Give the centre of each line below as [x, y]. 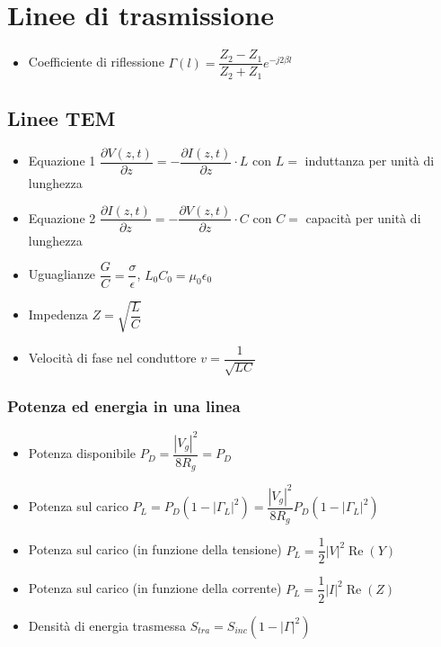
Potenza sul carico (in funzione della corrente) [155, 588]
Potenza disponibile [82, 453]
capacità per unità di [363, 217]
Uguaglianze [62, 274]
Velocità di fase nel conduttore [112, 358]
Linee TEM [62, 118]
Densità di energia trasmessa [107, 625]
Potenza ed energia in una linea [124, 406]
